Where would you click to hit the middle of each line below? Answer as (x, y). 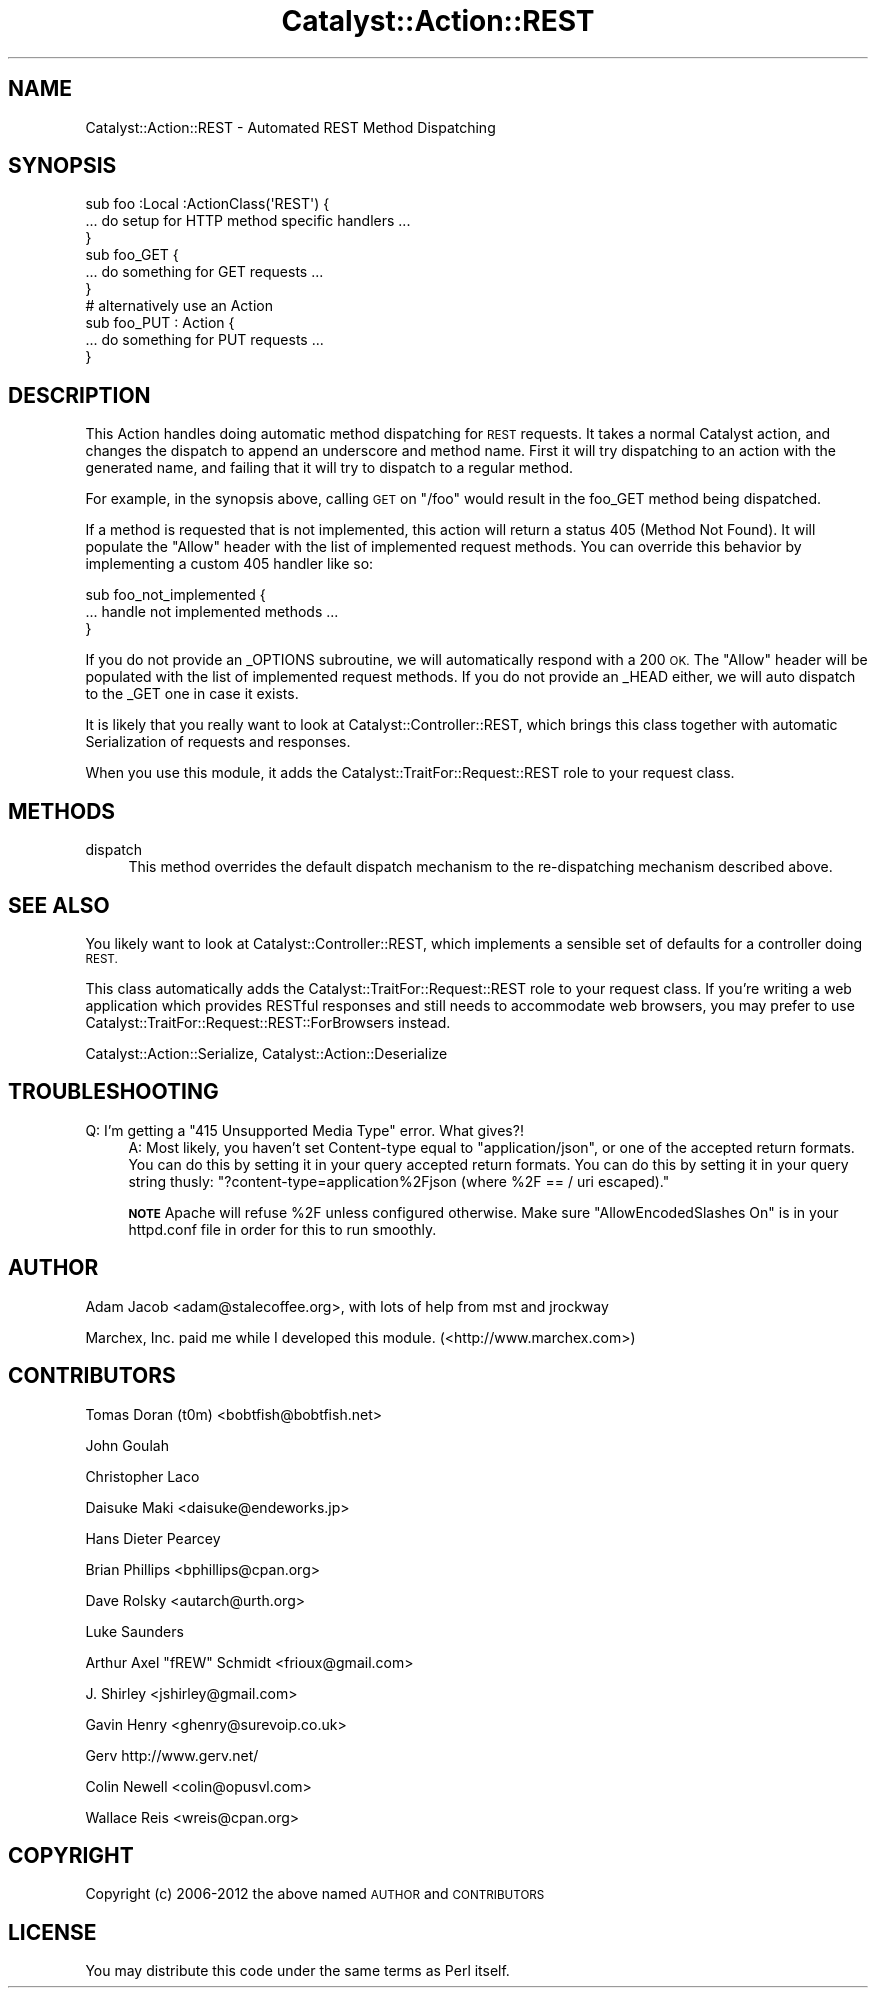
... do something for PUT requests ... (204, 340)
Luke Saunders (134, 1631)
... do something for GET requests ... (204, 272)
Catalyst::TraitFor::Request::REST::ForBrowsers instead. (268, 1022)
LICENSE (52, 1932)
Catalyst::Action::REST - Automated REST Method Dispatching (290, 127)
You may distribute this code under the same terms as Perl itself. (297, 1971)
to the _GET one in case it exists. (192, 694)
